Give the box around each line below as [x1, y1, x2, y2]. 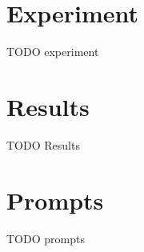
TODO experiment [6, 43, 99, 60]
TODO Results [6, 136, 80, 153]
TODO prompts [6, 230, 85, 246]
